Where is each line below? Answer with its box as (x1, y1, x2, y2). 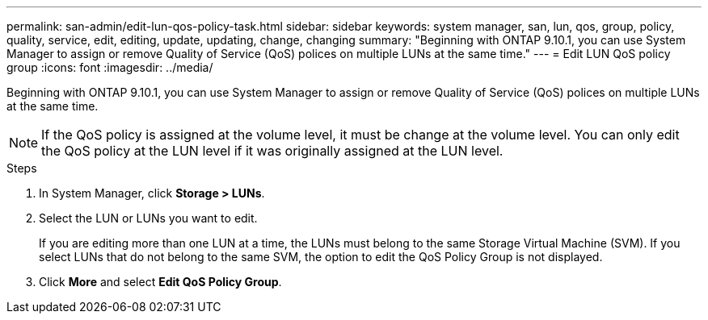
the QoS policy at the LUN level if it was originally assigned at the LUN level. (41, 143, 504, 159)
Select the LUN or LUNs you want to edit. (39, 211, 258, 225)
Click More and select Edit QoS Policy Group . (39, 275, 282, 289)
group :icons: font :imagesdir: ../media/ (6, 60, 213, 74)
